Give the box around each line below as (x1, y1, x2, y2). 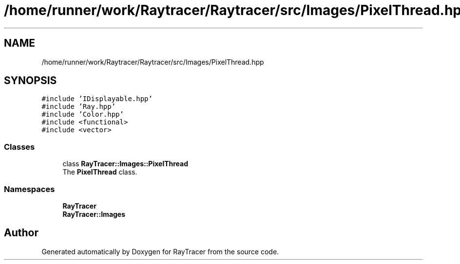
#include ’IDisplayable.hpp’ (41, 95, 153, 103)
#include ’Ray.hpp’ (41, 103, 116, 111)
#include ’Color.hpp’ (41, 110, 124, 119)
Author (4, 227, 38, 239)
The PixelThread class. (62, 168, 137, 176)
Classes (4, 141, 35, 152)
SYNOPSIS (4, 74, 57, 87)
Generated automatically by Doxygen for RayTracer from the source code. (41, 247, 279, 256)
